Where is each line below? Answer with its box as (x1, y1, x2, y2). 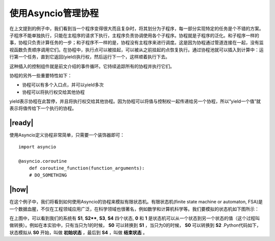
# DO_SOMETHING (29, 172, 67, 178)
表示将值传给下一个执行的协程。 (9, 105, 76, 111)
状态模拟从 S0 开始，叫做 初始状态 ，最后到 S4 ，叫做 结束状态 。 (9, 229, 148, 235)
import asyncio (18, 144, 57, 149)
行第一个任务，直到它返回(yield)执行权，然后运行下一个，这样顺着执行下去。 (9, 54, 170, 60)
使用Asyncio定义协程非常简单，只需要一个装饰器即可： (9, 132, 125, 138)
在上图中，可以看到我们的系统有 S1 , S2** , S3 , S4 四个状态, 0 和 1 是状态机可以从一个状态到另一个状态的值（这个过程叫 (9, 215, 260, 221)
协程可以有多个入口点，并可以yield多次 (22, 82, 104, 88)
